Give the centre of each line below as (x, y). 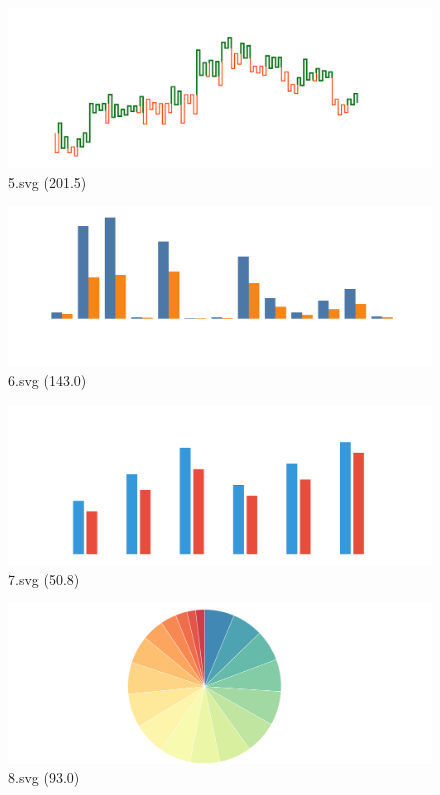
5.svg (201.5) (47, 181)
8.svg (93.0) (44, 777)
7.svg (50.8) (44, 578)
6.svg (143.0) (47, 380)
